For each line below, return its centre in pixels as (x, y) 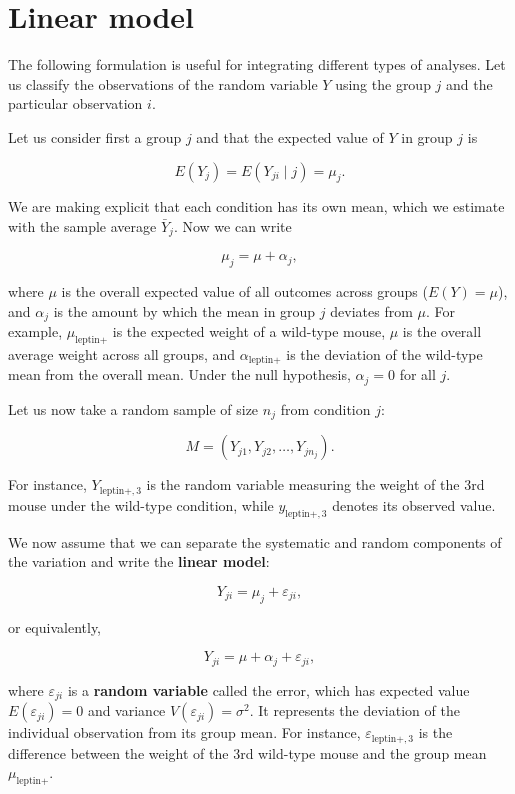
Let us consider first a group (95, 136)
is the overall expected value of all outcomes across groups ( (244, 291)
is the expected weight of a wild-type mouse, (249, 331)
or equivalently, (55, 626)
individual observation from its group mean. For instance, (184, 732)
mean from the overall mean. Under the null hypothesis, (179, 374)
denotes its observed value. (414, 504)
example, (35, 331)
